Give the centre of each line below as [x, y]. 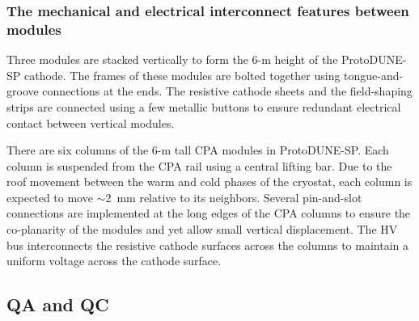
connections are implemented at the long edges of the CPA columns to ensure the [209, 213]
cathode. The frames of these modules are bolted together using [182, 75]
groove [23, 91]
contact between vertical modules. [91, 122]
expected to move [50, 197]
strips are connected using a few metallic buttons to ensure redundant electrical [204, 106]
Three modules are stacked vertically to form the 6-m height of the [172, 59]
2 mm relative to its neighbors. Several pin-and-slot [234, 197]
